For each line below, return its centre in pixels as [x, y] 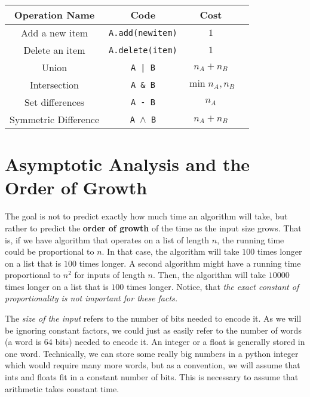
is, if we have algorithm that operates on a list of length [107, 239]
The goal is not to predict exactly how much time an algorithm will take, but [146, 216]
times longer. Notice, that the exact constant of [213, 286]
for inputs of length [110, 275]
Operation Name [54, 15]
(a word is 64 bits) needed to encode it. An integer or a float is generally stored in [155, 342]
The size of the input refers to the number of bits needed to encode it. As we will [153, 318]
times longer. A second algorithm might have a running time [190, 263]
